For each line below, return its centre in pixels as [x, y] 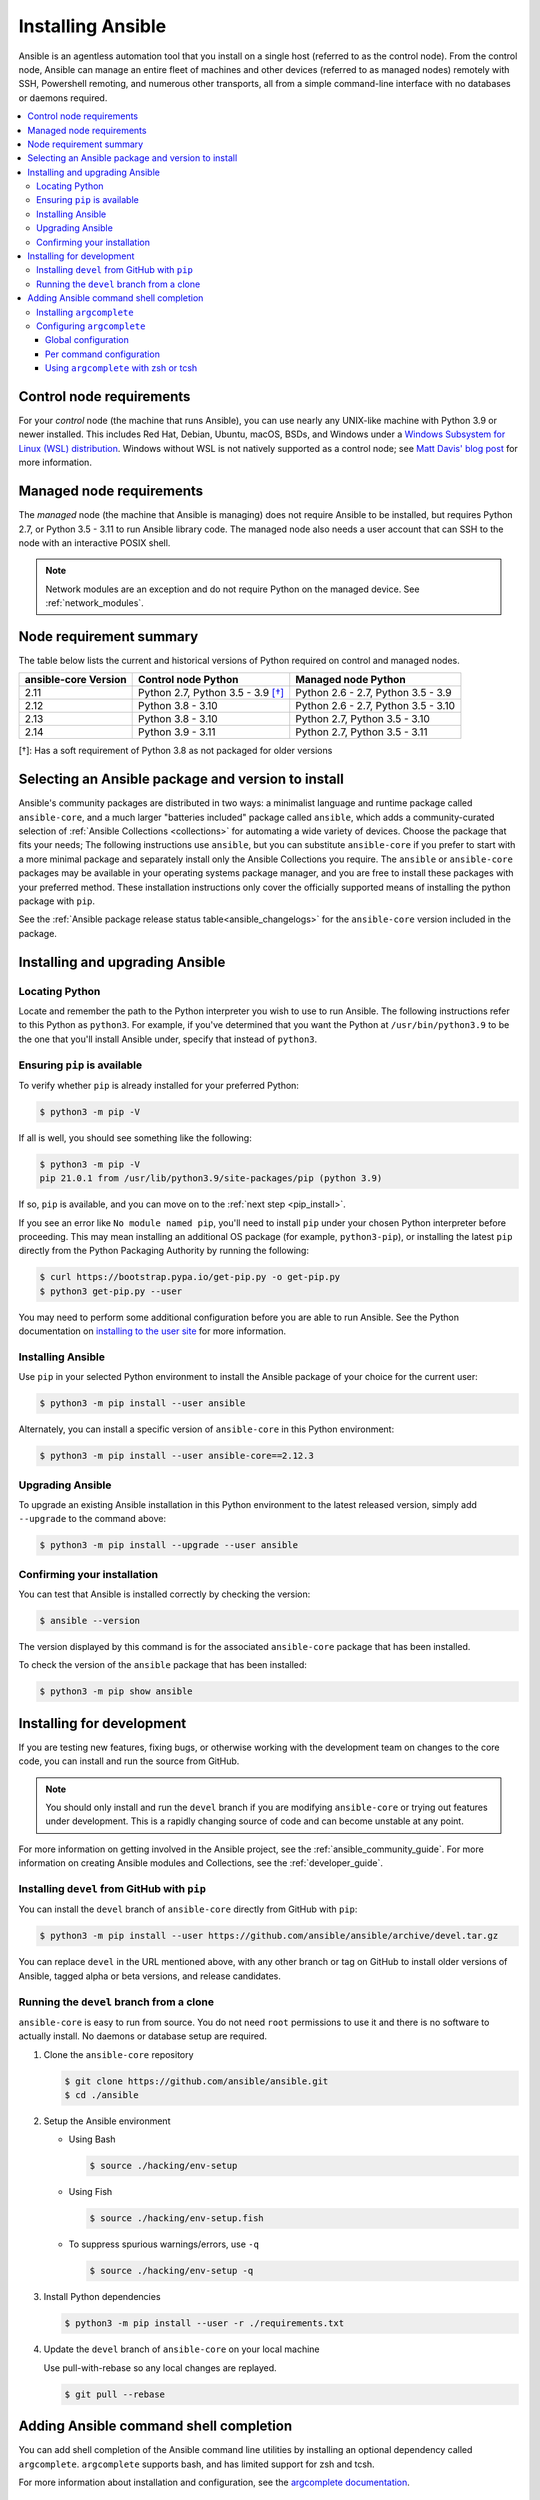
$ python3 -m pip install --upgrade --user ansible [169, 1545]
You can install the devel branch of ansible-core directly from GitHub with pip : [188, 1909]
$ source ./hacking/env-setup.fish [176, 2218]
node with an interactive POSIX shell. [94, 542]
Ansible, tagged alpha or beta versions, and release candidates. [150, 1976]
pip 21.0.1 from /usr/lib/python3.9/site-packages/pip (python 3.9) [211, 1178]
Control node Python [188, 680]
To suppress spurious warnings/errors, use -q [164, 2244]
